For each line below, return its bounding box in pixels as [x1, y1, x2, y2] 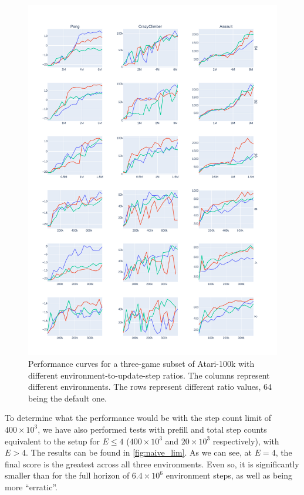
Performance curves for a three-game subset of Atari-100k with [28, 357, 255, 369]
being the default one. [28, 392, 107, 404]
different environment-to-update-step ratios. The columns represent [28, 369, 270, 381]
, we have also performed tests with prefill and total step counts [38, 423, 267, 435]
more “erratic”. [5, 480, 58, 493]
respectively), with [212, 434, 279, 447]
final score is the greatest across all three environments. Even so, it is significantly [5, 457, 299, 470]
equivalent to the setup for [5, 434, 100, 447]
